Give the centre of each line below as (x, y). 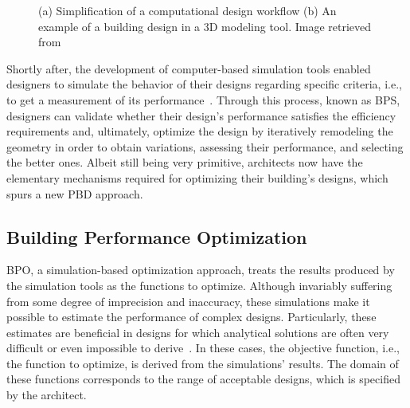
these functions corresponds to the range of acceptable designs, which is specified (203, 379)
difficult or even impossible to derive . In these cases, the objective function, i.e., (203, 348)
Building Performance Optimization (157, 236)
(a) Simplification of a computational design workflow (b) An (187, 10)
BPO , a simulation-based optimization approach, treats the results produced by (201, 270)
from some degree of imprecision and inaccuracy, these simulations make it (188, 301)
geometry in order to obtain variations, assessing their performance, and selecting (205, 146)
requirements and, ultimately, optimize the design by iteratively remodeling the (200, 131)
